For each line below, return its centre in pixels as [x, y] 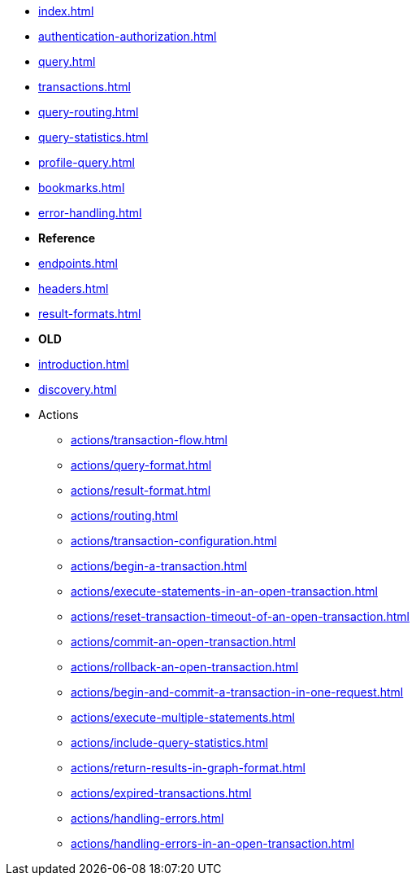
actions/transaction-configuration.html [174, 541]
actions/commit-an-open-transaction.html [183, 642]
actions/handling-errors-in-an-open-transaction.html [213, 843]
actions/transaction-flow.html [149, 440]
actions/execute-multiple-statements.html [183, 717]
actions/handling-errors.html [147, 818]
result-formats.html [90, 314]
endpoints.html [78, 263]
